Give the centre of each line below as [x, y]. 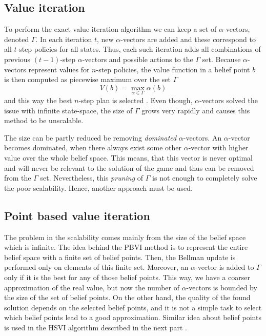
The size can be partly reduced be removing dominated [90, 137]
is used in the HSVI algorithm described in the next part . [96, 327]
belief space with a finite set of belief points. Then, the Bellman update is [120, 257]
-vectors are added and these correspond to [188, 39]
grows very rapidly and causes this [196, 110]
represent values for [59, 69]
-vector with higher [218, 147]
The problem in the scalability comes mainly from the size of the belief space [125, 237]
